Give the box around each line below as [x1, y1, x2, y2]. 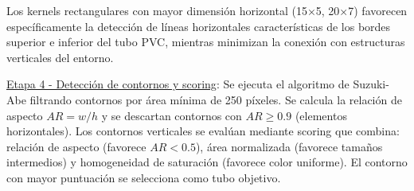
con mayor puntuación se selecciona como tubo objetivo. [6, 169, 281, 185]
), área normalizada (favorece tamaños [195, 138, 383, 154]
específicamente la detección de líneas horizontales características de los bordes [6, 18, 391, 34]
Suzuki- [353, 76, 389, 92]
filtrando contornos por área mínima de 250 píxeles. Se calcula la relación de [29, 91, 402, 107]
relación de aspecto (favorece [6, 138, 146, 154]
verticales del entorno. [6, 49, 114, 65]
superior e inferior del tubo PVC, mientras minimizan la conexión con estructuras [6, 33, 405, 50]
